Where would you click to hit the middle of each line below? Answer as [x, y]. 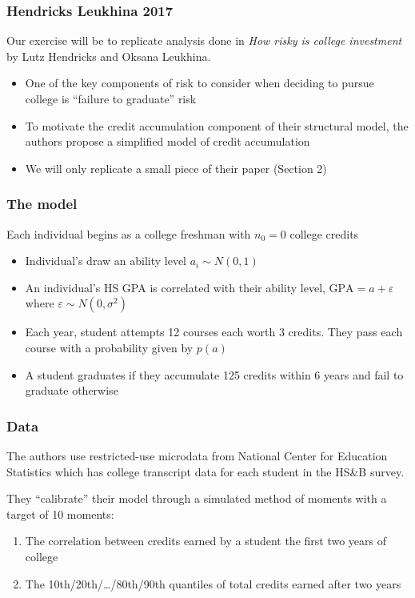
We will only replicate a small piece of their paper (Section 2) [176, 168]
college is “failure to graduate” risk [111, 98]
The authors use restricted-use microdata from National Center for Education [197, 455]
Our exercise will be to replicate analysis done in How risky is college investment [204, 40]
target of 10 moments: [60, 514]
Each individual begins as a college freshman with [129, 233]
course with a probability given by [109, 347]
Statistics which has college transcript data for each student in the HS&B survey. [206, 471]
